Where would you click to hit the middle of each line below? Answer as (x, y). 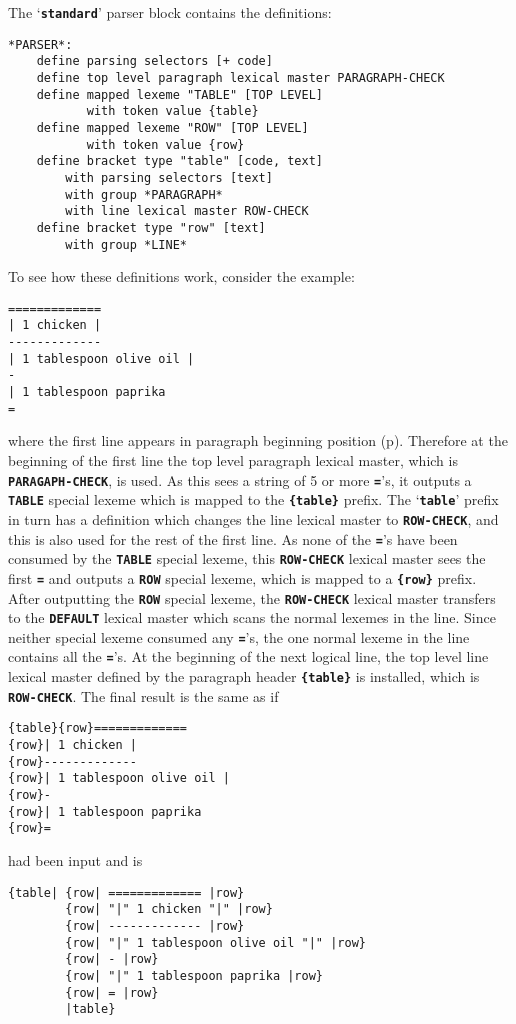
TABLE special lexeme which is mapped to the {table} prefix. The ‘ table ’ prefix (253, 499)
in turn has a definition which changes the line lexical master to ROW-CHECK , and (253, 518)
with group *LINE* (126, 244)
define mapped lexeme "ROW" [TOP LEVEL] (172, 127)
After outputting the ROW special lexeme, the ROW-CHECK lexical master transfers (252, 597)
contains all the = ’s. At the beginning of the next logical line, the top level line (248, 656)
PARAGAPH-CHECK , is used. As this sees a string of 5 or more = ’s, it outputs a (240, 479)
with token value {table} (172, 111)
